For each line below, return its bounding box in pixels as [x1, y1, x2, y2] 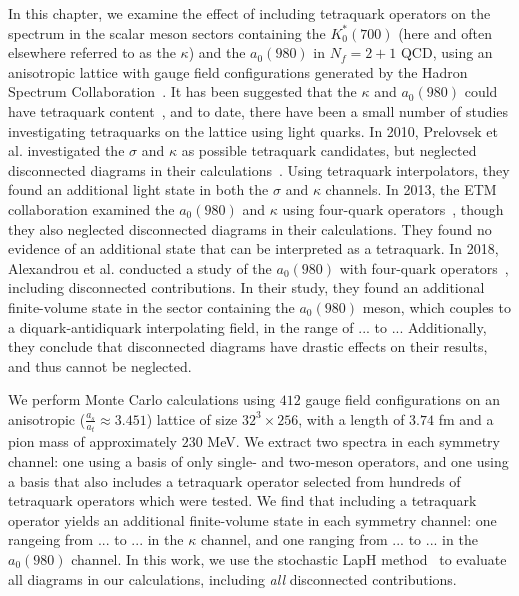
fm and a [438, 408, 494, 429]
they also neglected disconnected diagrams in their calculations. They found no [8, 218, 492, 239]
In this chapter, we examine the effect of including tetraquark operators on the [8, 3, 491, 23]
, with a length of [298, 408, 405, 429]
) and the [188, 42, 246, 63]
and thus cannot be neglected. [8, 355, 192, 376]
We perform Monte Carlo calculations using [8, 389, 276, 410]
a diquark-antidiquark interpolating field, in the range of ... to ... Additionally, [8, 316, 487, 337]
